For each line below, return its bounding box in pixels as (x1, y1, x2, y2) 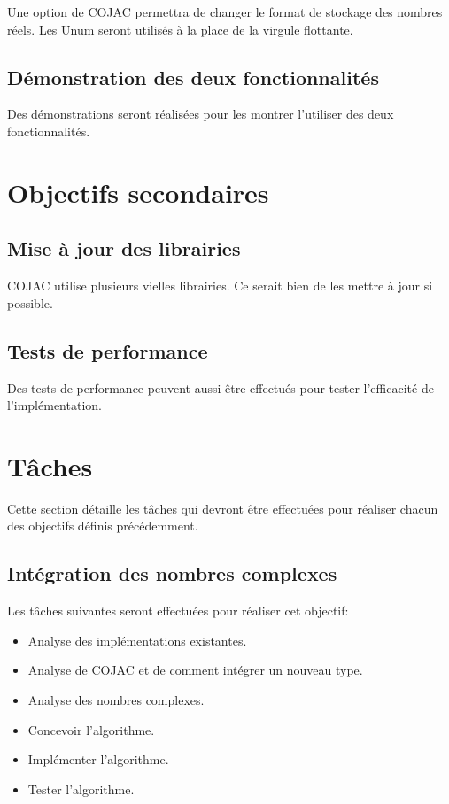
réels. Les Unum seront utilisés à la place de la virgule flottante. (7, 19, 353, 38)
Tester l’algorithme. (27, 779, 135, 798)
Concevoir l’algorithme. (27, 720, 155, 738)
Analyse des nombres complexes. (27, 691, 205, 709)
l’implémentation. (7, 396, 102, 414)
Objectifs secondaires (7, 174, 269, 210)
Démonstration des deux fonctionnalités (7, 63, 379, 90)
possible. (7, 293, 53, 312)
